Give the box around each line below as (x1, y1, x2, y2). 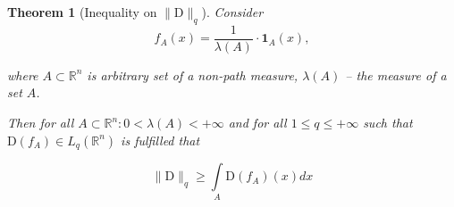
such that (363, 113, 413, 132)
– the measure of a (345, 65, 447, 84)
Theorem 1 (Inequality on (7, 3, 157, 21)
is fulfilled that (121, 130, 200, 149)
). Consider (201, 3, 264, 21)
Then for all (7, 113, 74, 132)
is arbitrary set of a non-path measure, (87, 65, 298, 84)
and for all (228, 113, 287, 132)
